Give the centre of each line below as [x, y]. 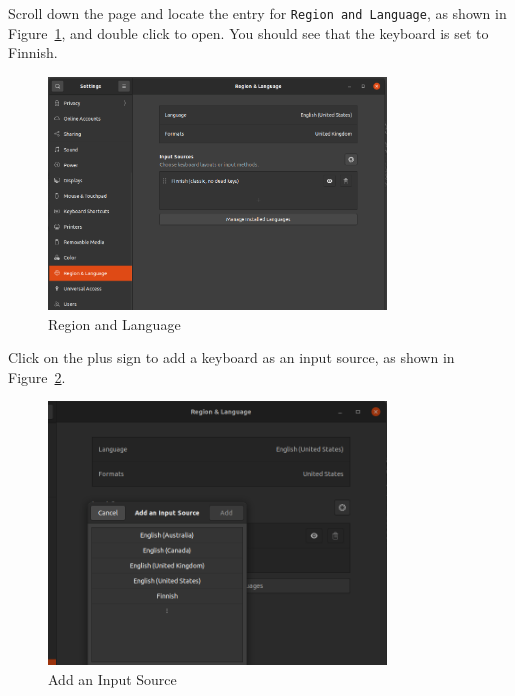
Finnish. [33, 52]
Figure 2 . [37, 376]
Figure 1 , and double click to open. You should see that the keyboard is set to [248, 32]
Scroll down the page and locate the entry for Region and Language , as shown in [257, 13]
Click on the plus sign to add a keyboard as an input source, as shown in [231, 357]
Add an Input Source [112, 678]
